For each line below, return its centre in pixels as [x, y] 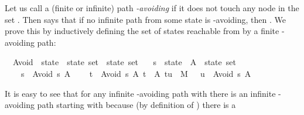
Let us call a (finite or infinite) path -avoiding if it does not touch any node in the [152, 8]
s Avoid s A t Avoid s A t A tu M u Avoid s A [136, 73]
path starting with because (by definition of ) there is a [136, 105]
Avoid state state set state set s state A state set [124, 62]
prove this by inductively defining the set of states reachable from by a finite [142, 31]
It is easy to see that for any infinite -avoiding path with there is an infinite [140, 93]
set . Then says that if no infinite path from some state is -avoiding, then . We [145, 19]
